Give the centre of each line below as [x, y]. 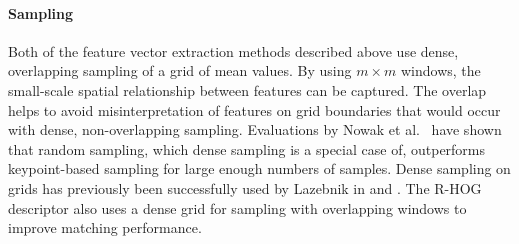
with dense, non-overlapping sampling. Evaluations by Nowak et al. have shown [255, 129]
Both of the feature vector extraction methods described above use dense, [233, 50]
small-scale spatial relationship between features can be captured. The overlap [247, 89]
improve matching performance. [105, 227]
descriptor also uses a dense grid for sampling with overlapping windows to [237, 207]
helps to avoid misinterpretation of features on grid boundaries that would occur [254, 109]
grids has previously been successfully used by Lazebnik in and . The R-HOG [245, 187]
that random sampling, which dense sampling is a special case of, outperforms [247, 148]
